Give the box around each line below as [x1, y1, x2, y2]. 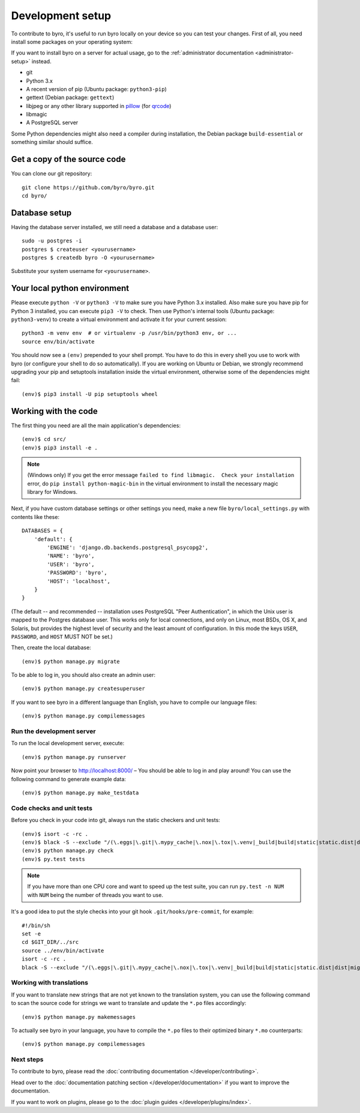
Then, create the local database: [11, 644, 91, 651]
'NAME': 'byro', [47, 553, 95, 559]
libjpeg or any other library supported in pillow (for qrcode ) [26, 102, 172, 109]
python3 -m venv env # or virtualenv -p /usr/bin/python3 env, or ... [22, 330, 237, 337]
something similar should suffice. [11, 139, 93, 146]
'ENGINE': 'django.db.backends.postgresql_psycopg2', [47, 544, 209, 551]
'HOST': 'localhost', [47, 578, 111, 584]
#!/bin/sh [22, 922, 50, 929]
